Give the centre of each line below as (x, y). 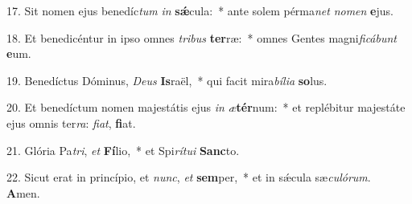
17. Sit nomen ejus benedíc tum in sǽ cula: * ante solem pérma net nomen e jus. (200, 10)
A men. (23, 192)
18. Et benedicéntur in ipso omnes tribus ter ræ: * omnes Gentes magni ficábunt (202, 37)
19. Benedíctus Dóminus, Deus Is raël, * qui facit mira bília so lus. (167, 80)
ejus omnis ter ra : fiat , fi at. (71, 122)
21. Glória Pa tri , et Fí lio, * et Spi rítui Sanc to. (123, 150)
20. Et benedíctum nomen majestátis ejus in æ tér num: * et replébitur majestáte (206, 107)
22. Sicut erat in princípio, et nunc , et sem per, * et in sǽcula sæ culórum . (189, 177)
